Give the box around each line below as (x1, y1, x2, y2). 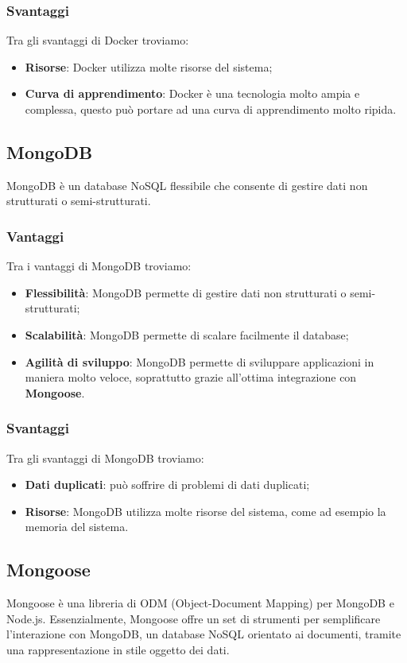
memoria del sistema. (25, 518, 129, 535)
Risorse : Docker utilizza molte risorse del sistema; (25, 58, 273, 75)
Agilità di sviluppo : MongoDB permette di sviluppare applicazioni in (25, 353, 374, 370)
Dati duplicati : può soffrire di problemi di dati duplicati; (25, 476, 310, 493)
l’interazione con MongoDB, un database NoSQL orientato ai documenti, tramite (6, 626, 401, 642)
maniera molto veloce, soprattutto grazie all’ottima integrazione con (25, 369, 357, 386)
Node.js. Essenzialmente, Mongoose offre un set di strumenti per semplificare (6, 610, 381, 626)
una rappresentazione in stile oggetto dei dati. (6, 641, 230, 657)
